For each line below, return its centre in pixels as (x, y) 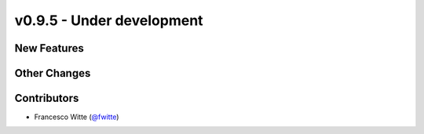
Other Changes (53, 73)
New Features (49, 48)
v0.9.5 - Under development (109, 20)
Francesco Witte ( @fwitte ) (77, 117)
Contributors (47, 98)
